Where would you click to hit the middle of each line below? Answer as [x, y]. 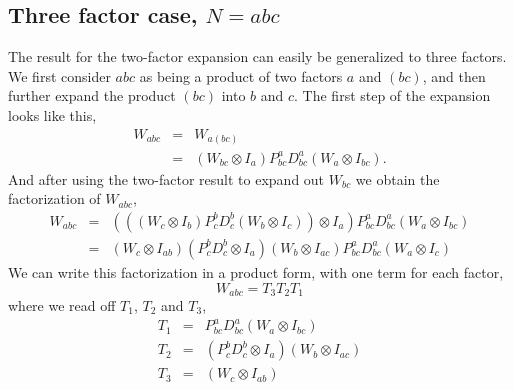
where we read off [62, 304]
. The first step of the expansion [392, 95]
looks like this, [52, 114]
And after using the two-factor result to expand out [166, 178]
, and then [454, 75]
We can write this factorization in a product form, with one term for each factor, [256, 271]
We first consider [59, 75]
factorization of [54, 198]
